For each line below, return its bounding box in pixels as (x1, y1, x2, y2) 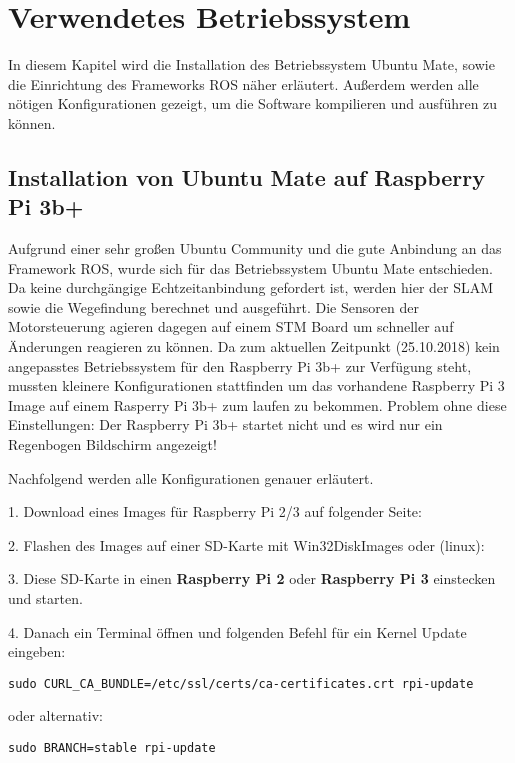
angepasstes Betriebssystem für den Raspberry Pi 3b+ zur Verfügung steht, (8, 355, 472, 376)
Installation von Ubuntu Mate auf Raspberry (8, 161, 485, 192)
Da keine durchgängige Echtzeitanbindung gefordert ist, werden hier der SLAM (8, 277, 494, 298)
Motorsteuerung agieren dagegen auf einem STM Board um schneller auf (8, 316, 454, 337)
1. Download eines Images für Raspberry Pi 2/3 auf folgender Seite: (8, 501, 422, 522)
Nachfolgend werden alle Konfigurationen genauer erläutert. (8, 467, 374, 488)
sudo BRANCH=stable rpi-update (8, 741, 216, 756)
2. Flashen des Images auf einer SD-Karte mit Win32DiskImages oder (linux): (8, 534, 485, 555)
